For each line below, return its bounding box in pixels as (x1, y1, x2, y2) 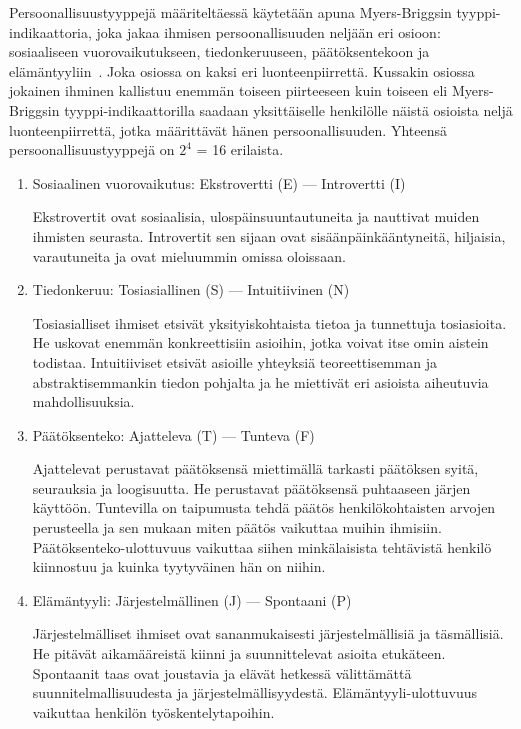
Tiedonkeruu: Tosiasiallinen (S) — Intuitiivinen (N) (32, 279, 350, 300)
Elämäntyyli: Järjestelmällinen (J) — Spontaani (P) (32, 589, 352, 610)
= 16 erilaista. (196, 139, 284, 160)
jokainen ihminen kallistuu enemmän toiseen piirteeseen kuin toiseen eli (9, 80, 448, 101)
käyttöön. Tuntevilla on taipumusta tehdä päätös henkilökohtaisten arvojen (32, 497, 496, 518)
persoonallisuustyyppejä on (9, 139, 175, 160)
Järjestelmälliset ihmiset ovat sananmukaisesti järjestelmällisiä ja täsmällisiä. (32, 623, 504, 644)
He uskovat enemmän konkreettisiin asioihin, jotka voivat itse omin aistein (32, 332, 489, 353)
